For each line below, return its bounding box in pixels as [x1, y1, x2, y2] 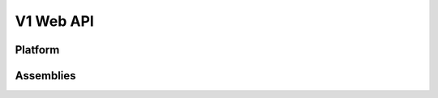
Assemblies [15, 69, 76, 83]
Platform [15, 43, 60, 57]
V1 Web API [15, 12, 95, 30]
